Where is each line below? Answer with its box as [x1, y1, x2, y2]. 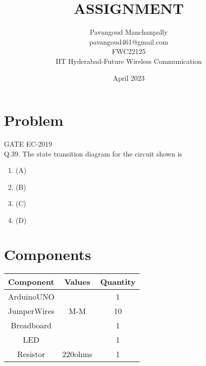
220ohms [62, 348, 93, 360]
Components [4, 244, 91, 264]
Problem [4, 110, 63, 130]
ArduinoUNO [8, 290, 54, 302]
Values [64, 275, 91, 287]
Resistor [17, 348, 46, 360]
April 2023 [112, 72, 145, 83]
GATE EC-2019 [4, 139, 52, 149]
